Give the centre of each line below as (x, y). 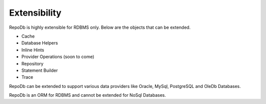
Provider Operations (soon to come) (58, 57)
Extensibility (35, 13)
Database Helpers (40, 43)
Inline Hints (33, 50)
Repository (33, 63)
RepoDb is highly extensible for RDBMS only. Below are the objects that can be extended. (100, 27)
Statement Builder (40, 70)
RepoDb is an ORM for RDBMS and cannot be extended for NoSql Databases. (87, 95)
